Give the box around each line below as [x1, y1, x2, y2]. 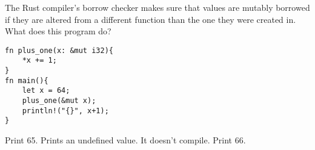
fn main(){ [5, 76, 48, 85]
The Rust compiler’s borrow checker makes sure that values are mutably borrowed [5, 1, 310, 13]
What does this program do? [5, 25, 111, 37]
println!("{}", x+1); [22, 106, 109, 115]
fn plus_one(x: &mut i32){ [5, 46, 113, 55]
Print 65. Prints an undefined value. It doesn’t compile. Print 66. [5, 134, 246, 146]
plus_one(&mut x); [22, 96, 96, 105]
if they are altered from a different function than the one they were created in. [5, 13, 296, 25]
